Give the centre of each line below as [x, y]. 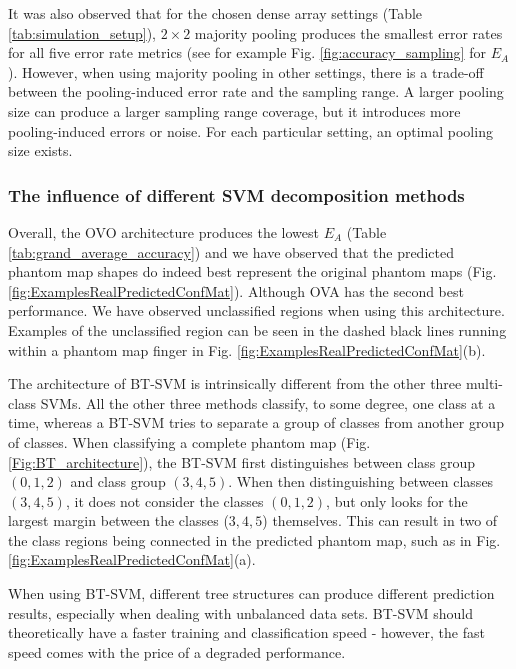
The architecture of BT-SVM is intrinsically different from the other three [235, 383]
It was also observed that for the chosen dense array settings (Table [215, 13]
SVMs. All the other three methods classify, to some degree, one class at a [268, 402]
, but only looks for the [397, 500]
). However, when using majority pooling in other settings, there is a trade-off [246, 71]
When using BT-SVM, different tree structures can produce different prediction [251, 593]
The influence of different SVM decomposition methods [236, 194]
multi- [484, 383]
